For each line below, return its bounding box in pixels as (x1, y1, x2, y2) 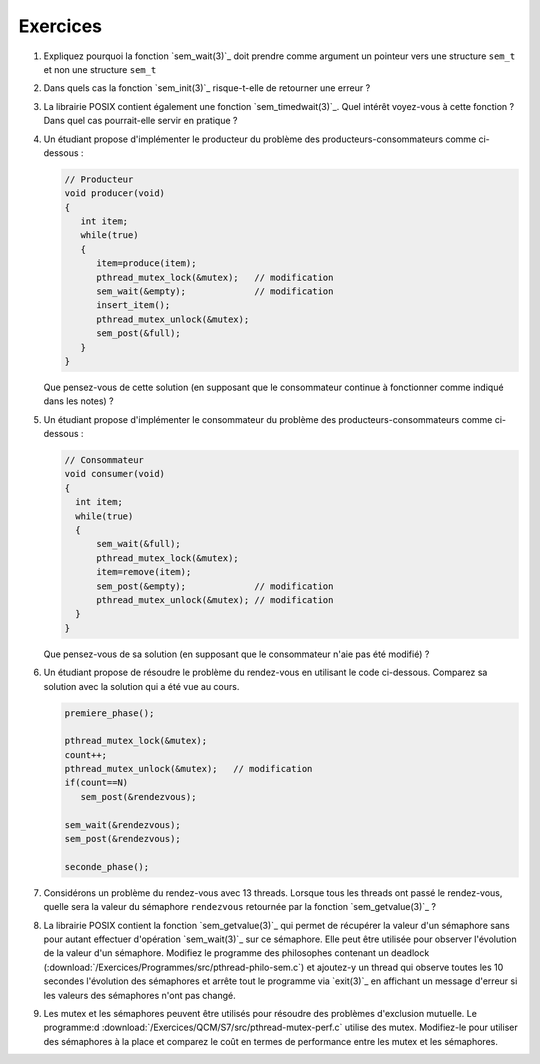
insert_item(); (96, 300, 171, 311)
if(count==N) (64, 777, 129, 789)
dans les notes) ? (43, 395, 114, 407)
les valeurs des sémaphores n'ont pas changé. (43, 989, 237, 1001)
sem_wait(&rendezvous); (64, 819, 182, 830)
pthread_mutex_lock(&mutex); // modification (96, 271, 334, 283)
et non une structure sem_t (43, 63, 157, 75)
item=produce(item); (96, 258, 197, 269)
